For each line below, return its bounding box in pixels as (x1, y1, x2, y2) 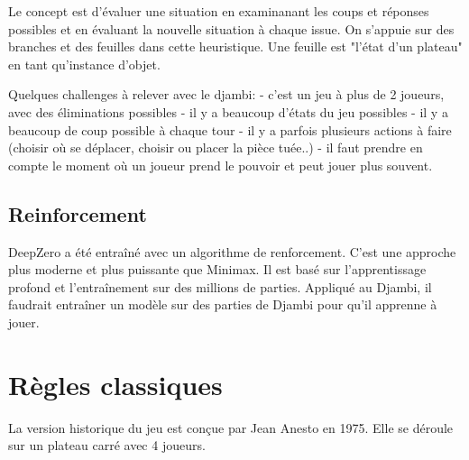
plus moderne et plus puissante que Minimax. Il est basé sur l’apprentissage (8, 260, 427, 279)
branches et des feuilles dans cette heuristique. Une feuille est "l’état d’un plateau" (8, 37, 463, 56)
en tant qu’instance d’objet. (8, 54, 161, 73)
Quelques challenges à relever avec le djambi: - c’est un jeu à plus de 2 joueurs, (8, 85, 445, 104)
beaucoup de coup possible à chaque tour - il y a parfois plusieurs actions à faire (8, 120, 452, 139)
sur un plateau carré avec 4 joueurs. (8, 436, 206, 455)
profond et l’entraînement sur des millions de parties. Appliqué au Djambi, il (8, 277, 432, 296)
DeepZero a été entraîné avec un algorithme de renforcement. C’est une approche (8, 242, 456, 261)
